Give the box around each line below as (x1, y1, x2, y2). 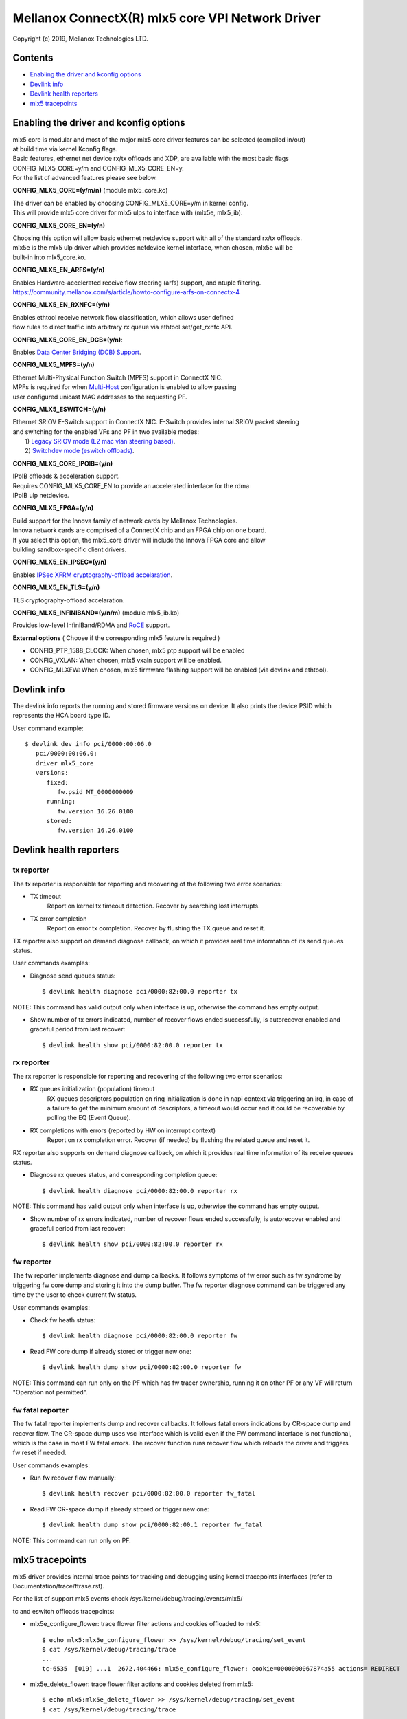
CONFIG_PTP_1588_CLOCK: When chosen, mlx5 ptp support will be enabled (30, 646, 245, 655)
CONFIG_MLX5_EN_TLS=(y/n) (12, 583, 100, 591)
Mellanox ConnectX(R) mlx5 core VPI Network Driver (12, 10, 321, 25)
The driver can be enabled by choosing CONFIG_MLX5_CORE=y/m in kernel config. (12, 199, 248, 207)
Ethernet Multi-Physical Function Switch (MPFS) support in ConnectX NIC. (12, 373, 223, 382)
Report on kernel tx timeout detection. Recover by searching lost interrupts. (47, 901, 260, 910)
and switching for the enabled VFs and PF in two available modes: (12, 427, 199, 436)
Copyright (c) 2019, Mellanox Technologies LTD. (12, 34, 148, 43)
